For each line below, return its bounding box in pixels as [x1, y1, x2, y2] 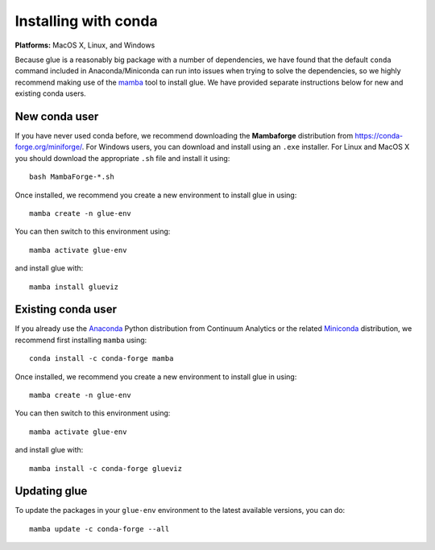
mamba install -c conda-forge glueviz [29, 464, 183, 473]
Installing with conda [14, 12, 158, 30]
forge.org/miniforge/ [14, 142, 82, 152]
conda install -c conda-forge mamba [29, 354, 174, 363]
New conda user [14, 110, 99, 123]
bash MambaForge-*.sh [29, 172, 114, 181]
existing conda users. [14, 89, 86, 98]
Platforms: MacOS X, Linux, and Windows [14, 40, 155, 50]
